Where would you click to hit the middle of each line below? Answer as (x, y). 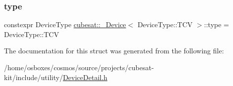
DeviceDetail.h (85, 77)
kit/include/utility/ (34, 77)
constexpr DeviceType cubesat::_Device (65, 24)
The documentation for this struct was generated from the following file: (114, 51)
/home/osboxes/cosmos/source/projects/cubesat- (79, 67)
